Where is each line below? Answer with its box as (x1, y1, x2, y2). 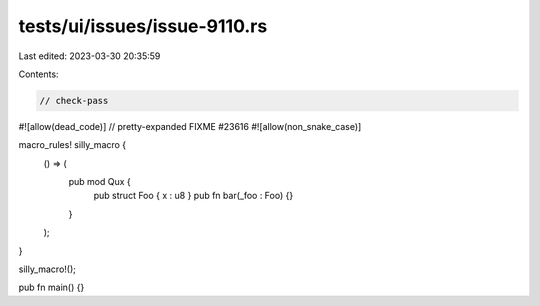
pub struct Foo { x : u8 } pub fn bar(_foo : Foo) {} (93, 190, 294, 202)
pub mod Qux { (68, 176, 132, 188)
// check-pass (39, 95, 109, 106)
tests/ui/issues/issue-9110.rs (18, 15, 268, 37)
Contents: (18, 68, 59, 80)
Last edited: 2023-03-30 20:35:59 (18, 50, 161, 62)
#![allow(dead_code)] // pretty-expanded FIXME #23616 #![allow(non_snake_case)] (18, 120, 362, 132)
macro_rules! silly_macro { (18, 139, 127, 151)
